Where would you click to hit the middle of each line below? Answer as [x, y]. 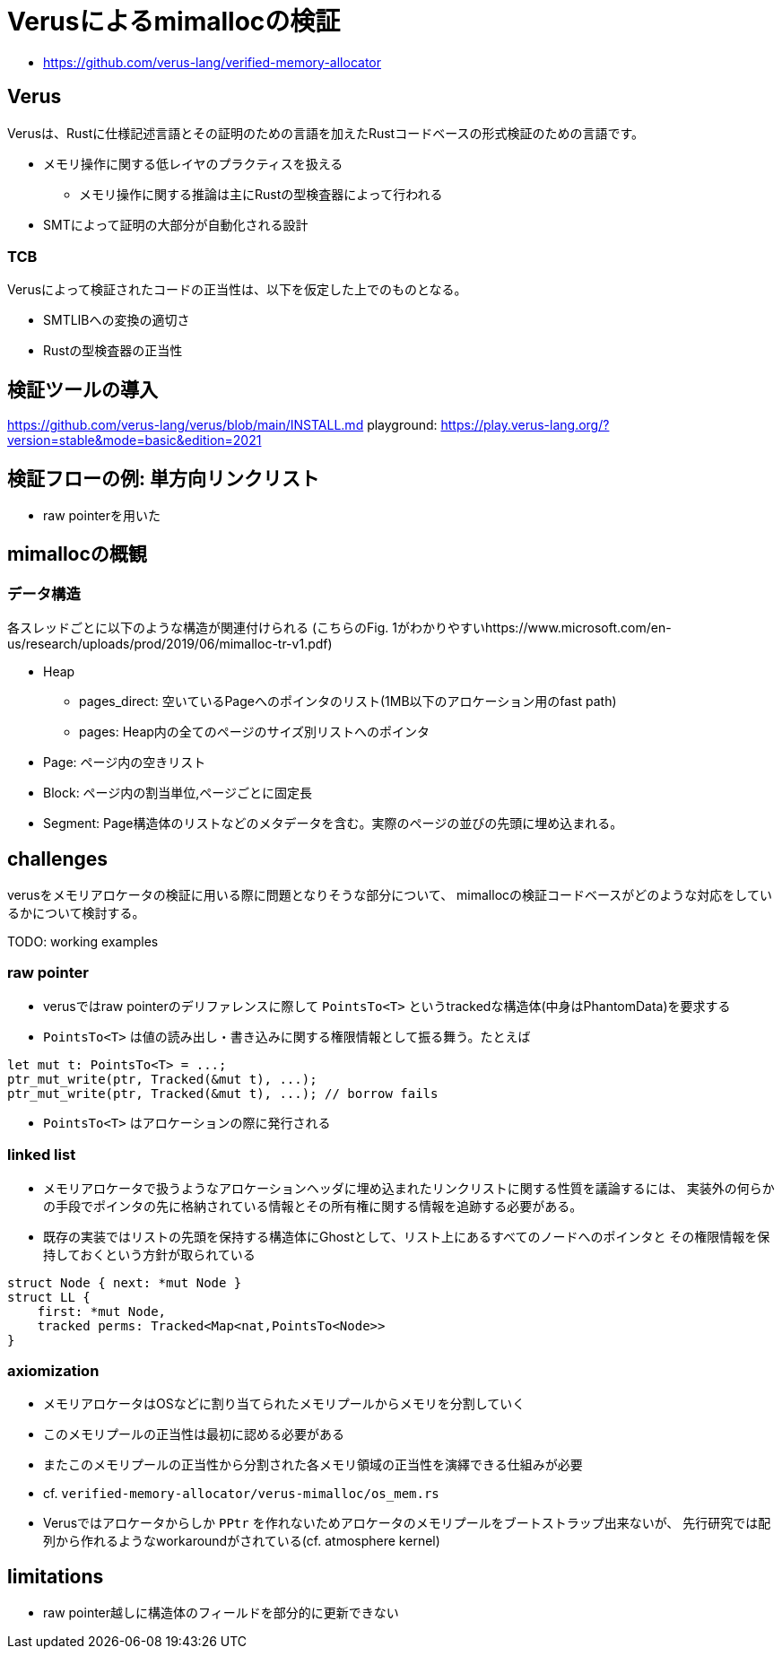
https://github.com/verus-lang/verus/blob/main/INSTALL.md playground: [222, 425]
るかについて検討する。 [76, 913]
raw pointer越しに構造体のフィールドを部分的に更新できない [221, 1613]
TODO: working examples [83, 942]
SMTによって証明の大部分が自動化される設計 [176, 224]
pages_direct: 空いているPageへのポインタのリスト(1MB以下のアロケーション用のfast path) [348, 702]
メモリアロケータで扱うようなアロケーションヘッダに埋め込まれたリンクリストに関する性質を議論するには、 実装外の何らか [409, 1188]
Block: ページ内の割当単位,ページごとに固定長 [178, 793]
